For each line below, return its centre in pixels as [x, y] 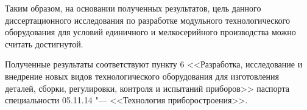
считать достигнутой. [44, 43]
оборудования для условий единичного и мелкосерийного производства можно [150, 32]
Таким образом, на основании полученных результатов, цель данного [133, 8]
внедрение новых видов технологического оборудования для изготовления [142, 76]
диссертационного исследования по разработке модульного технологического [147, 20]
